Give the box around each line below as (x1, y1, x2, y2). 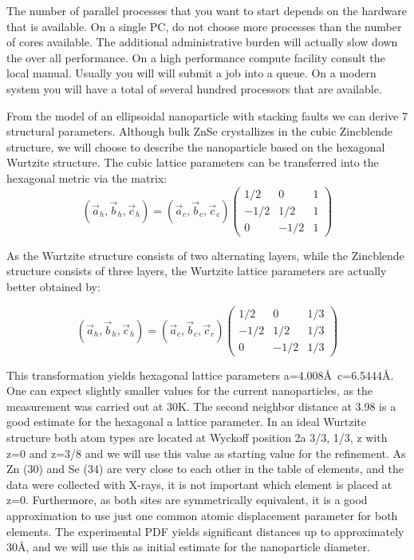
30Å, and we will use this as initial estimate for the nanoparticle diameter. (6, 538, 370, 555)
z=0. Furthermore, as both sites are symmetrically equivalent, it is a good (6, 491, 368, 508)
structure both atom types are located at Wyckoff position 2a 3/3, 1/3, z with (6, 429, 388, 445)
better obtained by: (6, 278, 101, 294)
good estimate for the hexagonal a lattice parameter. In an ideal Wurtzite (6, 413, 366, 430)
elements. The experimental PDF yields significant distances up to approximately (6, 523, 404, 539)
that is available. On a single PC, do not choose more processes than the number (6, 18, 402, 34)
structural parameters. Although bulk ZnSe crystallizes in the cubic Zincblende (6, 123, 392, 140)
